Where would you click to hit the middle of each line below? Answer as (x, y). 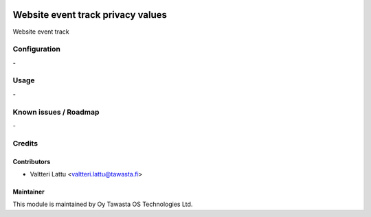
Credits (25, 143)
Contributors (32, 161)
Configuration (37, 49)
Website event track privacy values (90, 15)
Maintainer (29, 192)
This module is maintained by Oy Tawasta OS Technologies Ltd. (103, 204)
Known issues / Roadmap (56, 112)
